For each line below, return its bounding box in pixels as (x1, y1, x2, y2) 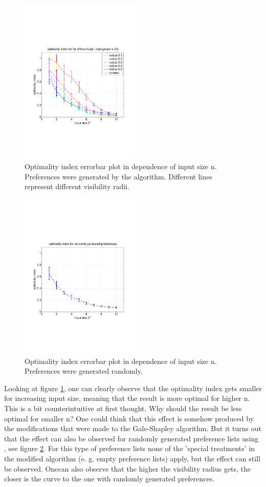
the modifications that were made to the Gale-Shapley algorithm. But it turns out (4, 423, 262, 434)
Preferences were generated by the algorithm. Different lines (25, 171, 212, 181)
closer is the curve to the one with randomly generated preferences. (4, 473, 215, 484)
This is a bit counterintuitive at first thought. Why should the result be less (4, 403, 242, 414)
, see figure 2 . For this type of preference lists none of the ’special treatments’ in (4, 443, 255, 454)
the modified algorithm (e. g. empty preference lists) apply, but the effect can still (4, 453, 260, 464)
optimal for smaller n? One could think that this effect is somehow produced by (4, 413, 254, 423)
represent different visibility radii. (25, 181, 129, 192)
